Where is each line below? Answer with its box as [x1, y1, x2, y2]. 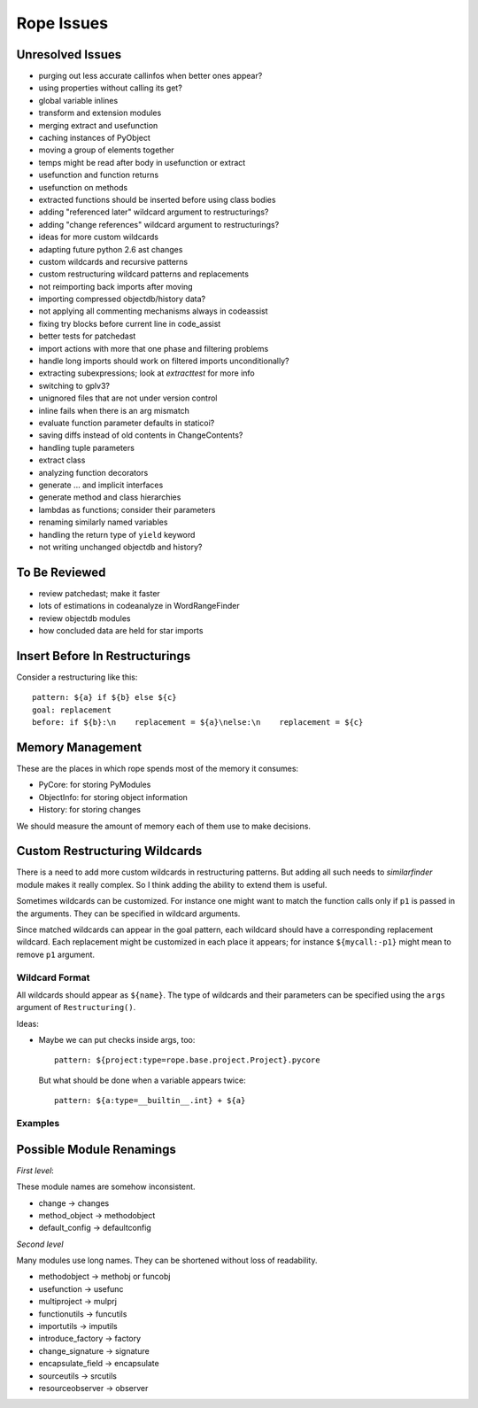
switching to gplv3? [38, 380, 111, 391]
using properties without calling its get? [38, 82, 183, 93]
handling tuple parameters [38, 442, 135, 453]
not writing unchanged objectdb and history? [38, 541, 203, 552]
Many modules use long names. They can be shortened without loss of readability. [16, 1255, 318, 1266]
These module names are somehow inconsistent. [16, 1181, 196, 1192]
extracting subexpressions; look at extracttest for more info [38, 368, 256, 378]
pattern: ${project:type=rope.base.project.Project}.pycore [54, 1055, 320, 1065]
